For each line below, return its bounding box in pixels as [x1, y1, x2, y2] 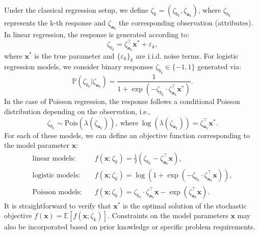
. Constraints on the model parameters [107, 210, 228, 221]
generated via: [197, 61, 242, 72]
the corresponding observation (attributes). [119, 17, 253, 28]
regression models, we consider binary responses [4, 61, 153, 72]
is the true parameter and [34, 50, 115, 61]
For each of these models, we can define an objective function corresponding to [4, 129, 250, 140]
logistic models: [32, 171, 81, 179]
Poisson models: [32, 188, 82, 196]
